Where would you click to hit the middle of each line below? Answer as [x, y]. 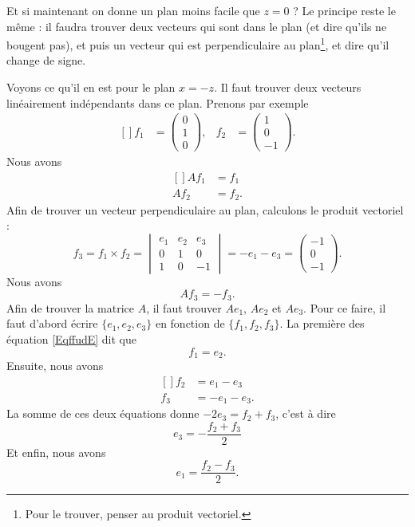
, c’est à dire [306, 413]
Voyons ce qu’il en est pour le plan [91, 87]
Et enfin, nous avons [56, 452]
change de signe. [46, 60]
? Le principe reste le [344, 10]
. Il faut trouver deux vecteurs [288, 87]
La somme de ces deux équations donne [103, 413]
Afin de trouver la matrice [70, 307]
